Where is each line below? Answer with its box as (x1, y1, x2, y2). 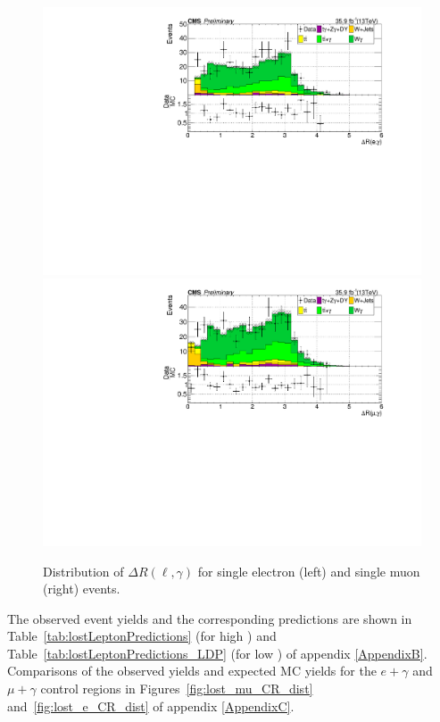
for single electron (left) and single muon (197, 561, 420, 580)
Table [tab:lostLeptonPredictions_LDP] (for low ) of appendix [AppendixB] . (7, 643, 428, 662)
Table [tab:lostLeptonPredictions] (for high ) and (7, 627, 277, 645)
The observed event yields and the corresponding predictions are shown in (7, 609, 412, 627)
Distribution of (43, 561, 124, 580)
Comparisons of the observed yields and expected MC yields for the (7, 661, 377, 680)
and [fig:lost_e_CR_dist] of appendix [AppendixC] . (7, 696, 295, 715)
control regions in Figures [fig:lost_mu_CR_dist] (40, 679, 313, 698)
